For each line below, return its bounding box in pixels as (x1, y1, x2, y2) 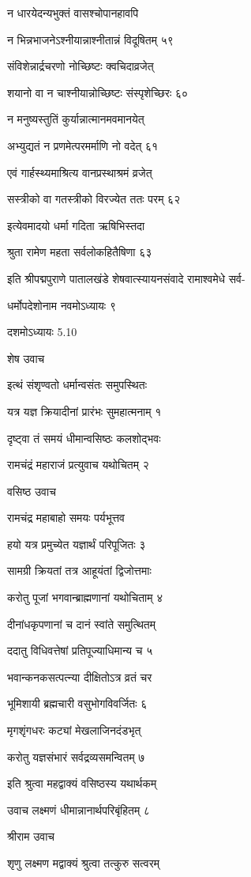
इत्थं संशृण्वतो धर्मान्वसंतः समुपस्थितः (7, 376, 148, 393)
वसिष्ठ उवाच (7, 482, 56, 499)
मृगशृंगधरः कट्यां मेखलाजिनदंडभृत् (7, 722, 141, 739)
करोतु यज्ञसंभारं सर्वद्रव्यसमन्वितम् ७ (7, 748, 145, 765)
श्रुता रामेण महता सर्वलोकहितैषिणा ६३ (7, 244, 152, 260)
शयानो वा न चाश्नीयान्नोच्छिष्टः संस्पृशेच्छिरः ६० (7, 84, 189, 100)
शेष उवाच (7, 350, 45, 366)
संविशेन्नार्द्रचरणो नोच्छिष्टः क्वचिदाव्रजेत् (7, 58, 154, 74)
